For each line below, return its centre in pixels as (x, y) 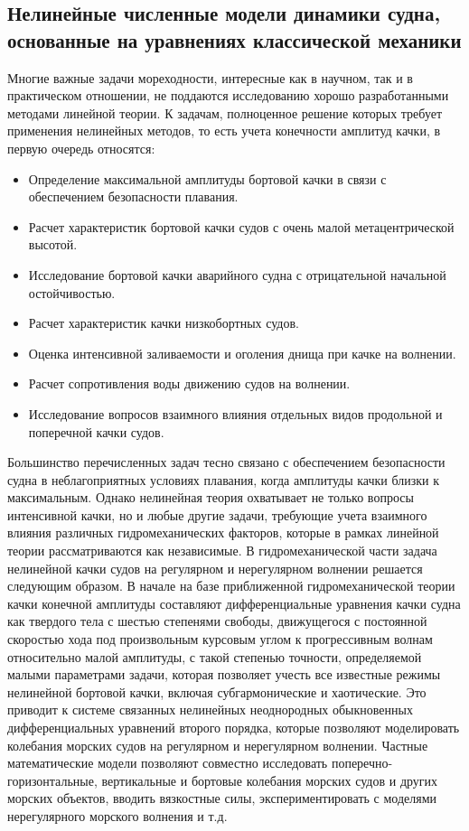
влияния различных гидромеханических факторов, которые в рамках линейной (223, 532)
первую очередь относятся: (81, 148)
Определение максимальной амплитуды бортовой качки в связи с (207, 178)
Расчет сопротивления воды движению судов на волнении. (189, 383)
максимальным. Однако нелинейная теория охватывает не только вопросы (211, 497)
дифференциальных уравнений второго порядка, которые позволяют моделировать (234, 727)
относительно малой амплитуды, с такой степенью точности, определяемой (215, 656)
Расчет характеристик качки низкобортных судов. (164, 323)
